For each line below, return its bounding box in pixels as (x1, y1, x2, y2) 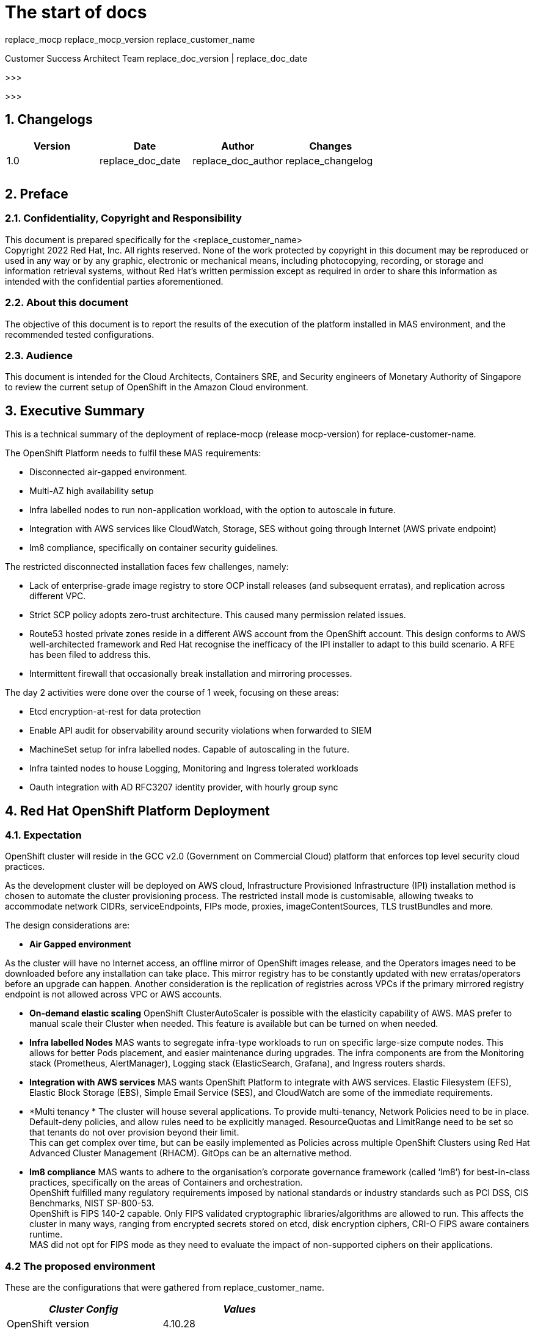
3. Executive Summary (5, 403, 145, 418)
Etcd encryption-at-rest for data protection (29, 706, 202, 717)
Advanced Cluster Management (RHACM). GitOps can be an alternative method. (29, 1148, 352, 1159)
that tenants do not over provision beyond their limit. (29, 1127, 239, 1138)
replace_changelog (285, 154, 373, 167)
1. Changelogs (5, 112, 93, 128)
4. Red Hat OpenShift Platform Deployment (5, 803, 270, 819)
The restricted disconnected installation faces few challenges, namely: (5, 561, 289, 572)
